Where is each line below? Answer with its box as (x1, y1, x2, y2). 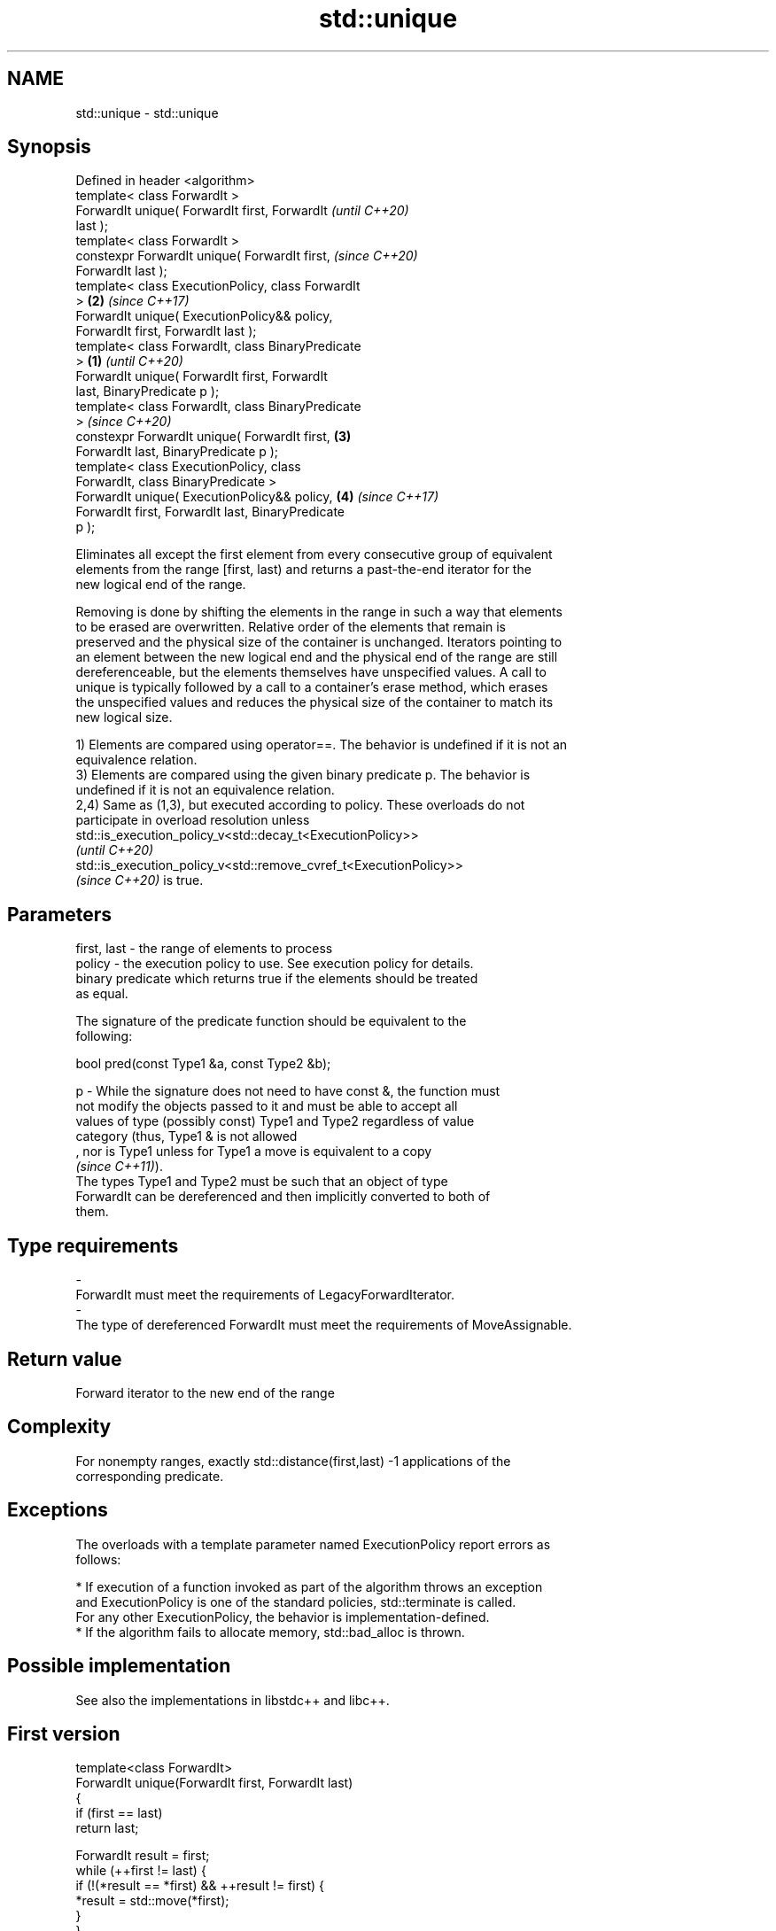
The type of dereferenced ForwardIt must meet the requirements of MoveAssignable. (75, 1317, 572, 1333)
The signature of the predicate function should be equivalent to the (75, 1013, 467, 1029)
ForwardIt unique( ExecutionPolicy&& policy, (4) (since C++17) (75, 489, 439, 505)
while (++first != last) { (75, 1863, 206, 1879)
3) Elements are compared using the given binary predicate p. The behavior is (75, 767, 531, 783)
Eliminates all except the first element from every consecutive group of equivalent (75, 547, 553, 562)
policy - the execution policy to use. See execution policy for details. (75, 956, 474, 972)
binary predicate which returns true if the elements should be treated (75, 971, 478, 987)
